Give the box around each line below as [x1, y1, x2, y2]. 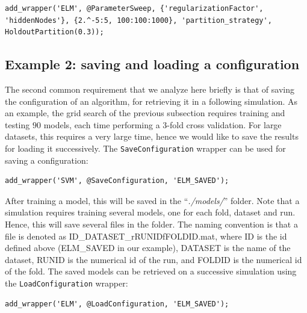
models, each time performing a [43, 118, 160, 131]
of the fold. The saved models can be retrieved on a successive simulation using [5, 265, 297, 277]
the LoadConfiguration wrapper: [5, 276, 128, 289]
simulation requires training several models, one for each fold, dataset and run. [5, 206, 296, 218]
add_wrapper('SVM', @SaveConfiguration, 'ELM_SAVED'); [5, 176, 229, 185]
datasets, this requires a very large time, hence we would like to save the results [5, 130, 299, 143]
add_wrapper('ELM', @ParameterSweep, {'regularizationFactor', [5, 4, 264, 13]
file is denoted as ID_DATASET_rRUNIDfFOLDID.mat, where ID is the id [5, 229, 287, 242]
